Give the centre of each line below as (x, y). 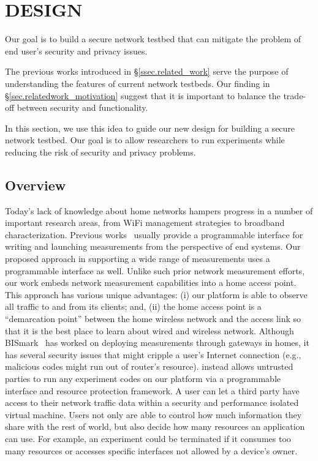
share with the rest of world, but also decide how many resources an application (155, 426)
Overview (36, 185)
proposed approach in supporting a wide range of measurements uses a (138, 259)
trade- (295, 95)
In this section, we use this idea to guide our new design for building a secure (150, 128)
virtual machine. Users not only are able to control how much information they (153, 414)
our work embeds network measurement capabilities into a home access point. (151, 283)
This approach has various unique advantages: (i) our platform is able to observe (156, 294)
